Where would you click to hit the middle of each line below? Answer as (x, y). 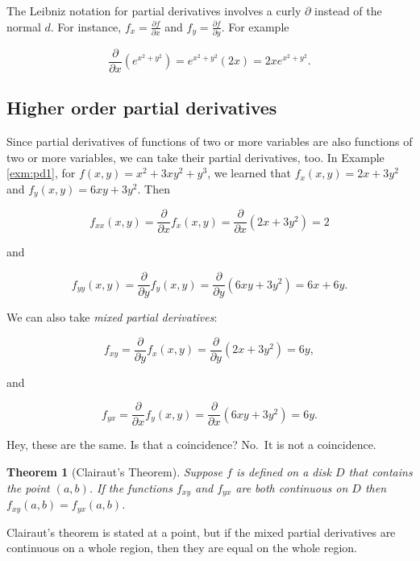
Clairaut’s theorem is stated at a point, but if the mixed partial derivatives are (201, 532)
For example (259, 26)
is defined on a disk (283, 472)
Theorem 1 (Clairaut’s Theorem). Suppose (114, 472)
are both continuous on (292, 487)
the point (28, 487)
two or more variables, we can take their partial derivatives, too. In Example (195, 157)
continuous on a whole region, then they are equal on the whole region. (182, 548)
